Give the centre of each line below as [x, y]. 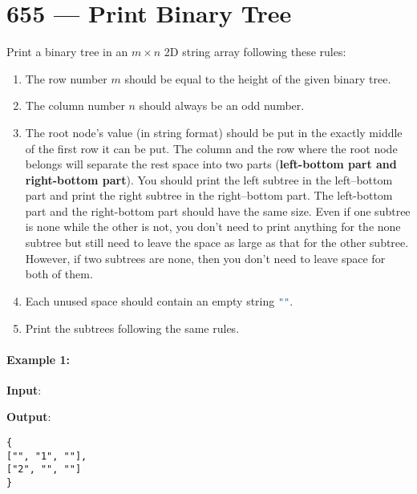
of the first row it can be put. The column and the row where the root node [211, 148]
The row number [66, 78]
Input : [24, 389]
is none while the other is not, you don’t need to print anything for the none [213, 227]
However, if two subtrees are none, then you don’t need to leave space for [205, 258]
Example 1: [38, 359]
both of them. [59, 274]
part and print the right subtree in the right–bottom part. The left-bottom [209, 195]
